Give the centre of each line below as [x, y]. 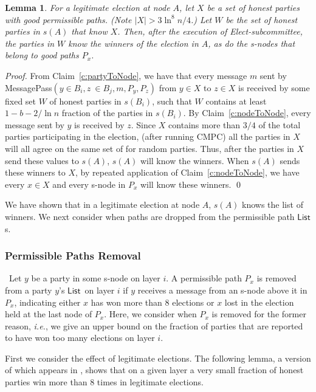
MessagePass [29, 87]
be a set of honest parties [253, 7]
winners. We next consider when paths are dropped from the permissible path [150, 216]
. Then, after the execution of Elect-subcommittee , [210, 31]
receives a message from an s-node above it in [222, 290]
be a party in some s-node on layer [96, 278]
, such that [172, 101]
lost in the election [259, 302]
